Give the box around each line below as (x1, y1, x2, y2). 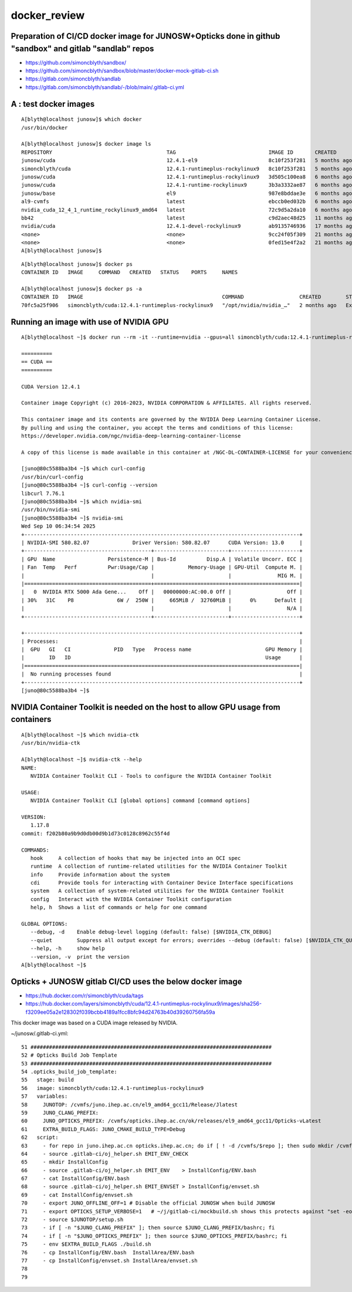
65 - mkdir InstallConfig (21, 1159, 109, 1165)
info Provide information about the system (30, 871, 170, 878)
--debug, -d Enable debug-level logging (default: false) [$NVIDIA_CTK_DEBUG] (30, 929, 272, 936)
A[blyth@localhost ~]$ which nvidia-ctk (21, 731, 139, 738)
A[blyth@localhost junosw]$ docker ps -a (21, 285, 142, 292)
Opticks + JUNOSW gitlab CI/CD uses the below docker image (11, 976, 242, 986)
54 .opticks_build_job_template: (21, 1068, 117, 1075)
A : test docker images (11, 99, 95, 109)
